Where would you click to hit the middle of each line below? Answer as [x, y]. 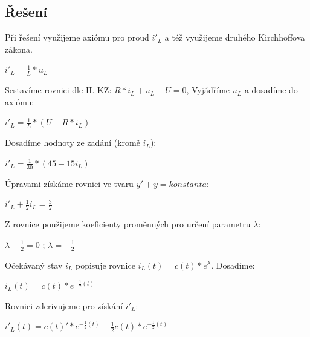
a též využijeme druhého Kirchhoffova [235, 37]
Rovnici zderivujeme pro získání [64, 305]
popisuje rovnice [105, 265]
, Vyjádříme [208, 90]
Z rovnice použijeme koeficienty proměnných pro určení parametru [128, 224]
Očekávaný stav [34, 265]
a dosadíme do [271, 90]
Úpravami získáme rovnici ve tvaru [69, 183]
